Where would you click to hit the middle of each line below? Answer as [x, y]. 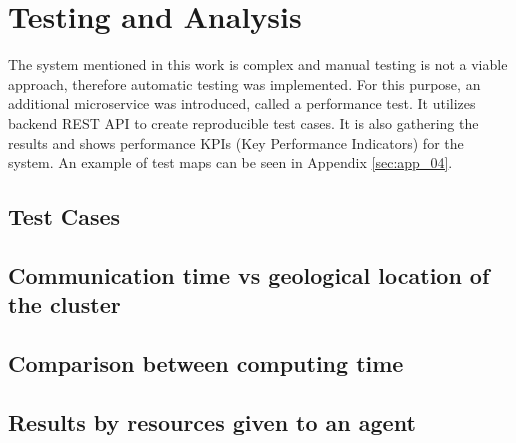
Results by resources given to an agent [212, 421]
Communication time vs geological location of [249, 274]
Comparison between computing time [206, 363]
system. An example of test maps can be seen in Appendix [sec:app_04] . [230, 162]
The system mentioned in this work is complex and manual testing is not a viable [258, 64]
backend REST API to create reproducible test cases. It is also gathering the [243, 122]
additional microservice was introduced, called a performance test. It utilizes [242, 103]
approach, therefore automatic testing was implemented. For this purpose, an [244, 83]
